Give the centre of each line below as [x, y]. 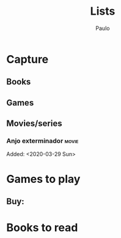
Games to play [43, 179]
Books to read [42, 228]
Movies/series [34, 124]
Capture [28, 59]
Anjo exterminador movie [42, 141]
